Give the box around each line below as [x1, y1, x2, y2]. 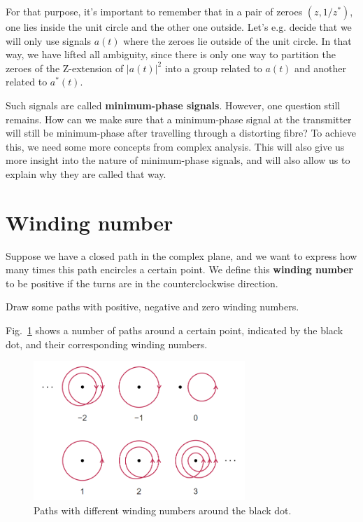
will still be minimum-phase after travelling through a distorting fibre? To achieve [6, 125, 356, 140]
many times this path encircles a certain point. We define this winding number [6, 262, 353, 277]
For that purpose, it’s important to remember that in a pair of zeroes [6, 4, 303, 18]
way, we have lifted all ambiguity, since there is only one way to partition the [6, 47, 336, 62]
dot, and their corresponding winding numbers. [6, 336, 208, 351]
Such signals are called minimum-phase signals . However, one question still [6, 97, 341, 112]
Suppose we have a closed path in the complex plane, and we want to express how [6, 248, 357, 263]
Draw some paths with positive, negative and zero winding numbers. [6, 299, 299, 314]
